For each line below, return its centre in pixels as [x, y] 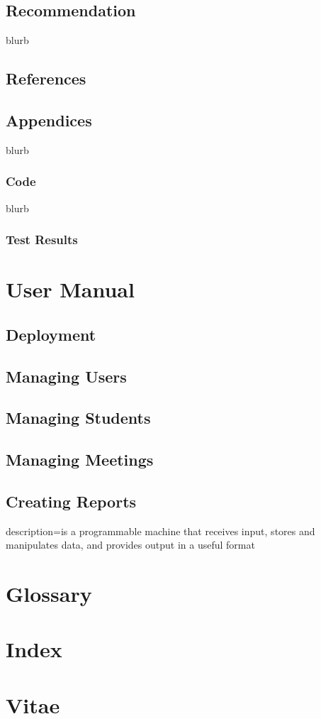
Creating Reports [71, 501]
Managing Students [78, 418]
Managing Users [66, 376]
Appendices [49, 120]
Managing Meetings [80, 460]
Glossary [49, 594]
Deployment [51, 334]
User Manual [70, 289]
